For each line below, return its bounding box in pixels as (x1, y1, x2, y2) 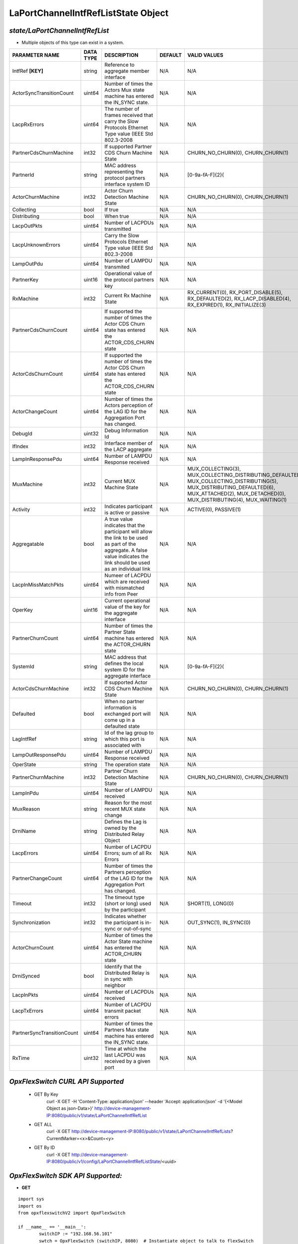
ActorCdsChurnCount (12, 371, 63, 378)
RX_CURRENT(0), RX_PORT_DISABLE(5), (187, 289, 283, 296)
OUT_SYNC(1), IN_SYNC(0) (187, 919, 251, 926)
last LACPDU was (104, 1051, 146, 1058)
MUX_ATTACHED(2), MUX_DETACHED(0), (187, 490, 286, 497)
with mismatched (104, 585, 145, 592)
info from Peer (104, 591, 139, 598)
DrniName (12, 828, 36, 834)
